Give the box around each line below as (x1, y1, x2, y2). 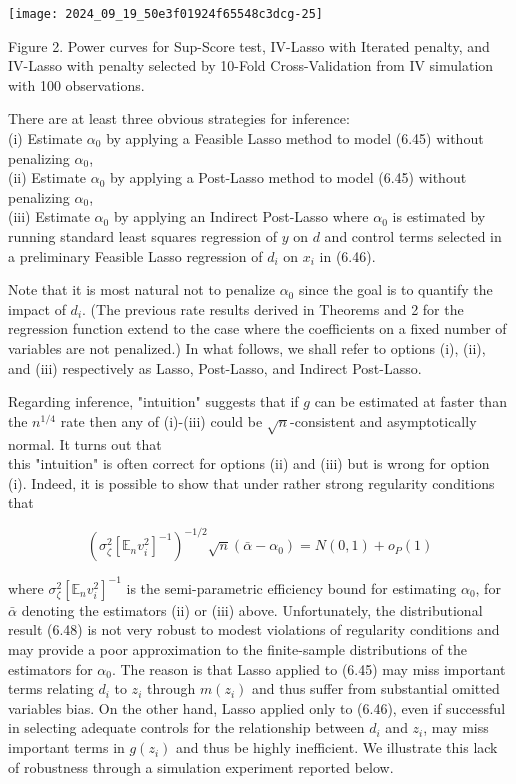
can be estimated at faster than (314, 391, 507, 412)
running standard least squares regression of (8, 226, 278, 246)
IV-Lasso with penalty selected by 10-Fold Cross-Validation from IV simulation (8, 55, 494, 76)
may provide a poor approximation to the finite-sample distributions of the (8, 639, 467, 660)
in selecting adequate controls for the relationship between (8, 717, 365, 738)
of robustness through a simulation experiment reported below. (8, 756, 394, 777)
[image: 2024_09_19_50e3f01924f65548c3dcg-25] (8, 7, 323, 21)
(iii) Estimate (8, 206, 90, 227)
